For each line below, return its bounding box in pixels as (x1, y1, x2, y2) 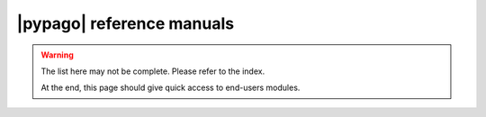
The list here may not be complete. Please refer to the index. (40, 66, 265, 76)
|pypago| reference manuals (16, 13, 234, 33)
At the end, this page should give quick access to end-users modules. (40, 82, 301, 94)
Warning (40, 49, 74, 60)
